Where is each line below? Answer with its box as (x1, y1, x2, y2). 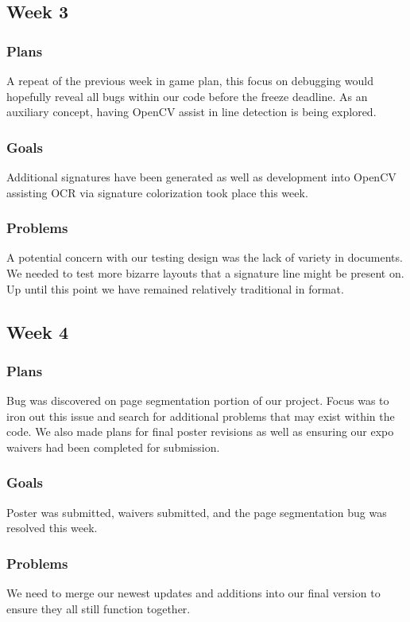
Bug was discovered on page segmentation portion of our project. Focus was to (6, 392, 389, 409)
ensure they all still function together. (6, 600, 191, 616)
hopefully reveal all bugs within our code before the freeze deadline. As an (6, 87, 368, 104)
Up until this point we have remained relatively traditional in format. (6, 280, 344, 297)
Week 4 (6, 319, 68, 344)
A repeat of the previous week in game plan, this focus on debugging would (6, 72, 373, 88)
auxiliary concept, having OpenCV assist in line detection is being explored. (6, 103, 377, 120)
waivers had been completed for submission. (6, 438, 220, 455)
